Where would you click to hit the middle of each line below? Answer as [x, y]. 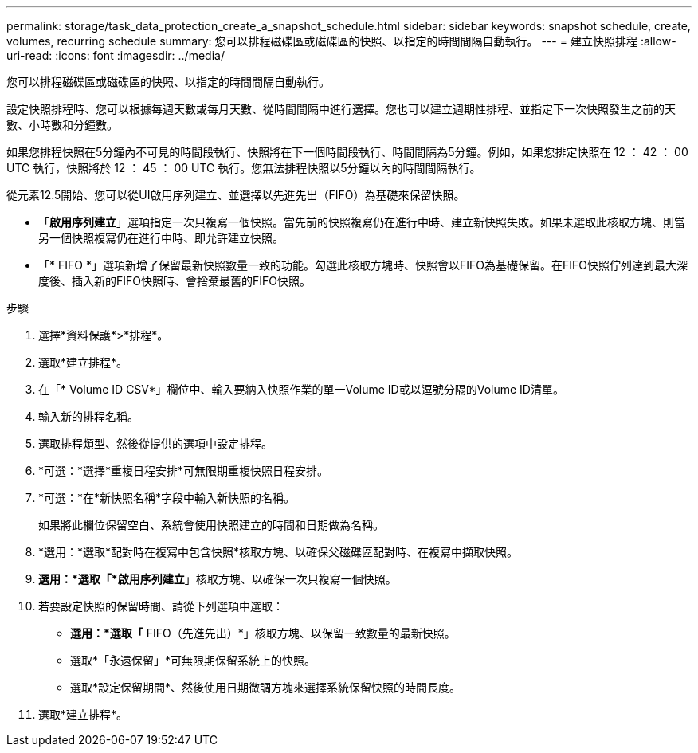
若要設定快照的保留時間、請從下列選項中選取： [161, 606]
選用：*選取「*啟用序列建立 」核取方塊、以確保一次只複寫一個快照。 [218, 579]
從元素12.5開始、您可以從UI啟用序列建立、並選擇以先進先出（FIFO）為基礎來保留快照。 [236, 195]
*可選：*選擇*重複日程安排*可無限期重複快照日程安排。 [184, 471]
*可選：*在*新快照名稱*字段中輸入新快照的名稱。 [167, 498]
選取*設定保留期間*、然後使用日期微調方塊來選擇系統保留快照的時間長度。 [266, 687]
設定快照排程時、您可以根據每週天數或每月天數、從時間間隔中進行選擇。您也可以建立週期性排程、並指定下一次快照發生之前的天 [341, 109]
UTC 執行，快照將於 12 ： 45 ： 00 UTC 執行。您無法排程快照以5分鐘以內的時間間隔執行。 [244, 168]
